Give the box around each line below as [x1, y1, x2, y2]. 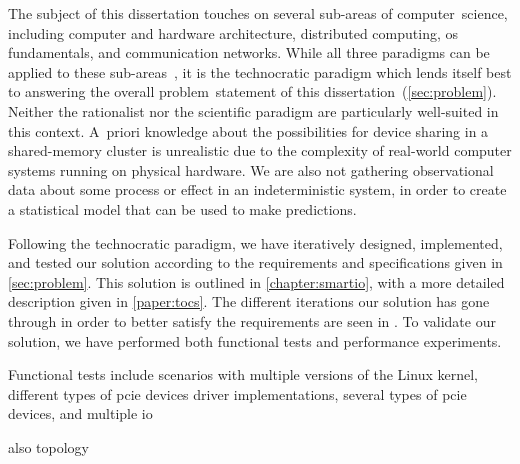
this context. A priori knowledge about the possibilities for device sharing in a [8, 120, 489, 141]
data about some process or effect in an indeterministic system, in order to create [8, 179, 507, 200]
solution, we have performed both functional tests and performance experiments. [8, 330, 502, 351]
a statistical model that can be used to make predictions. [8, 198, 357, 219]
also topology [8, 436, 89, 457]
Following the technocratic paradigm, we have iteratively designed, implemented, [8, 232, 503, 253]
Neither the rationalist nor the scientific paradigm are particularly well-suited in [8, 100, 499, 121]
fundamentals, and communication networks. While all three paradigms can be [8, 42, 490, 63]
